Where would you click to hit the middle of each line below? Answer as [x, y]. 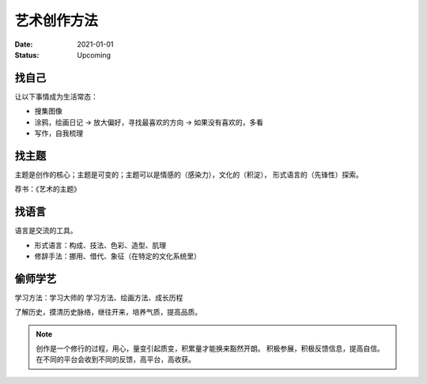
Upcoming [94, 55]
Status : [27, 55]
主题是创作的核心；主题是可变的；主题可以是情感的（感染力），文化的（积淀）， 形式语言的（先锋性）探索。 [189, 175]
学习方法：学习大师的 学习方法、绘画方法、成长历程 [99, 297]
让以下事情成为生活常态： [56, 96]
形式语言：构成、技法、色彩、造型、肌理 [100, 245]
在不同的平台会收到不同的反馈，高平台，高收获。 [115, 360]
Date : [24, 44]
